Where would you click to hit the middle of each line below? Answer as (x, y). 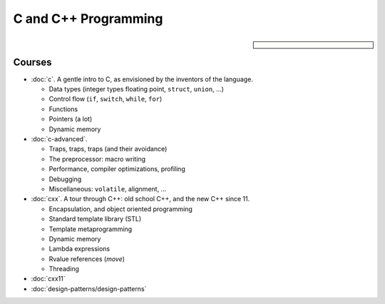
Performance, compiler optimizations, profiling (117, 169)
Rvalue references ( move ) (87, 259)
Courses (33, 62)
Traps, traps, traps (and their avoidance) (108, 149)
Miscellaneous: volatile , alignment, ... (108, 188)
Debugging (65, 179)
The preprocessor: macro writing (97, 159)
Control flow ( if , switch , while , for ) (106, 99)
